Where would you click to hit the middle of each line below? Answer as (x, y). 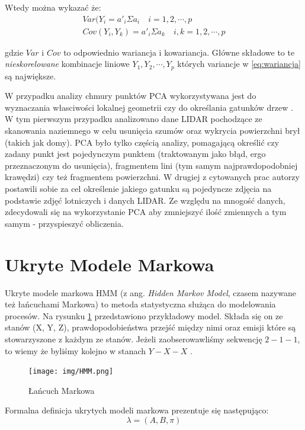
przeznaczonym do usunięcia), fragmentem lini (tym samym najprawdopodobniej (151, 165)
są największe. (30, 76)
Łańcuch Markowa (62, 390)
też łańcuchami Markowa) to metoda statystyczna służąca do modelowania (140, 304)
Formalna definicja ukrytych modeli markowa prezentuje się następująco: (137, 410)
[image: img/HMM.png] (71, 372)
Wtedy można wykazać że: (53, 7)
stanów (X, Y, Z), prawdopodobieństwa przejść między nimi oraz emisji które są (150, 327)
